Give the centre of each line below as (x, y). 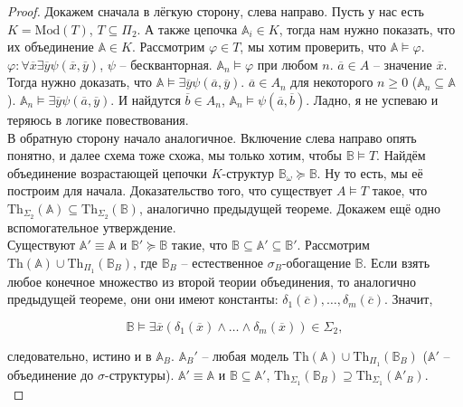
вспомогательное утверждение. (92, 227)
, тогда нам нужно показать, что (367, 28)
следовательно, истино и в (80, 356)
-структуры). (140, 374)
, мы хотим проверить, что (313, 47)
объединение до (51, 374)
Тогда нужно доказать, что (80, 82)
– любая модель (246, 356)
